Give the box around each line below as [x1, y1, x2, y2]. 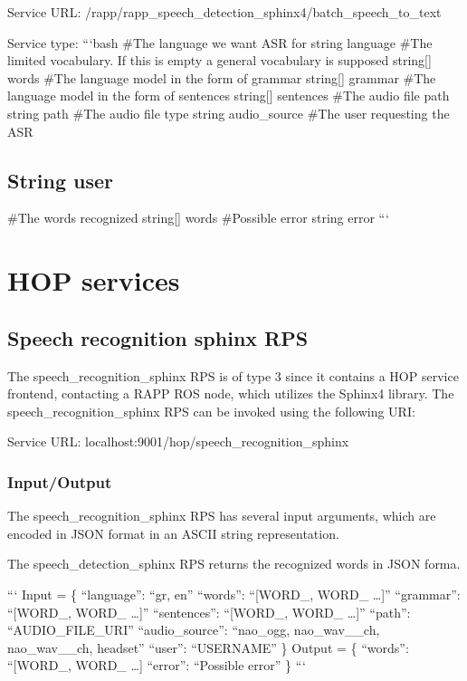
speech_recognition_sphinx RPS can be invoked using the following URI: [7, 401, 415, 420]
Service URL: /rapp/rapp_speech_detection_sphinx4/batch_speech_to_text [7, 3, 442, 21]
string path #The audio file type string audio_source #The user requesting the [7, 103, 450, 122]
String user [7, 166, 113, 194]
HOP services [7, 262, 180, 299]
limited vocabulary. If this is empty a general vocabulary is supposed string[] [7, 51, 432, 70]
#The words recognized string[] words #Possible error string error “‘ [7, 208, 389, 227]
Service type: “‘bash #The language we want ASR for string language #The [7, 33, 433, 52]
